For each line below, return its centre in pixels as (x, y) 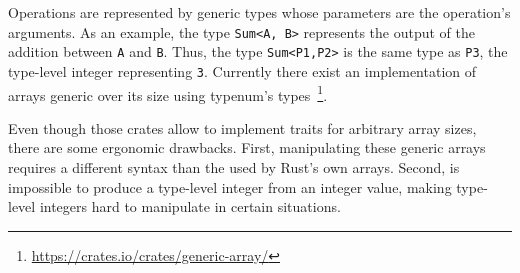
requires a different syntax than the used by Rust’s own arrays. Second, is (234, 167)
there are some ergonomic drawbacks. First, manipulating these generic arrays (247, 147)
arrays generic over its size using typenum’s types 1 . (168, 93)
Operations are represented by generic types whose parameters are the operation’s (259, 12)
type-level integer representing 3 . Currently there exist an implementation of (242, 70)
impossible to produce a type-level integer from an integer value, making (230, 186)
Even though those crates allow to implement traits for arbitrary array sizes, (242, 127)
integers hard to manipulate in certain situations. (190, 206)
